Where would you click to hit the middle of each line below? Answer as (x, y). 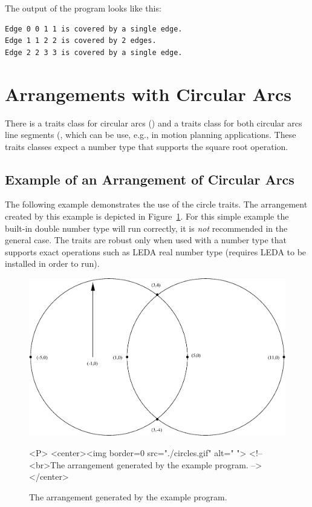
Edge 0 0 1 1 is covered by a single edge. (94, 29)
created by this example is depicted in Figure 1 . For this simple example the (147, 216)
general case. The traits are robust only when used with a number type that (146, 240)
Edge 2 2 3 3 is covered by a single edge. (94, 52)
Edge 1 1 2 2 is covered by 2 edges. (81, 41)
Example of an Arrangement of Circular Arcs (150, 179)
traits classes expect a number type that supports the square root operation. (147, 146)
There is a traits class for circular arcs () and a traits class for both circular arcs (154, 123)
